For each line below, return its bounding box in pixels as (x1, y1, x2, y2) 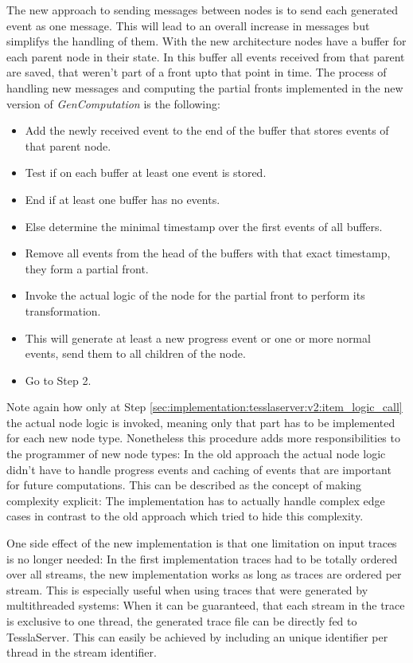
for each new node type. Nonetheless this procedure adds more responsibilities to (6, 430, 400, 446)
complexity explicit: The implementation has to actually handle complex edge (6, 492, 385, 508)
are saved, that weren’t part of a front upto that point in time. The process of (6, 64, 387, 80)
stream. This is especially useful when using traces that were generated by (6, 581, 368, 598)
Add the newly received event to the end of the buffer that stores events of (25, 122, 389, 139)
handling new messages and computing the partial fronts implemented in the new (6, 79, 403, 96)
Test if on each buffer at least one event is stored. (25, 164, 267, 181)
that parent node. (25, 137, 111, 154)
